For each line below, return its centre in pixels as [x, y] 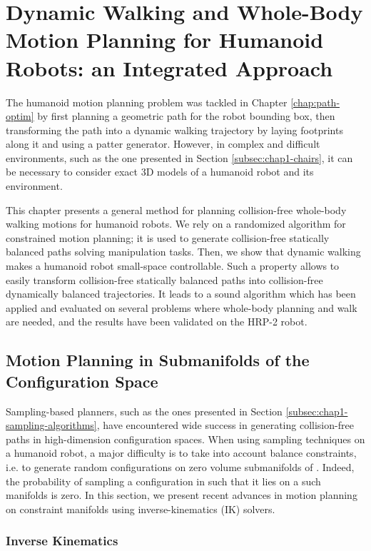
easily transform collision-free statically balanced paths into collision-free [164, 279]
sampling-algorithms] [51, 425]
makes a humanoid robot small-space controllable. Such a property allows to [173, 266]
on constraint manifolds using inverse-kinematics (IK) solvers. [141, 509]
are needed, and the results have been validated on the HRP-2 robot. [157, 322]
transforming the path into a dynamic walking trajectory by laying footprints [174, 130]
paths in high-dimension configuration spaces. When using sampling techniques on [185, 439]
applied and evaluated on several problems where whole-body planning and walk [182, 307]
